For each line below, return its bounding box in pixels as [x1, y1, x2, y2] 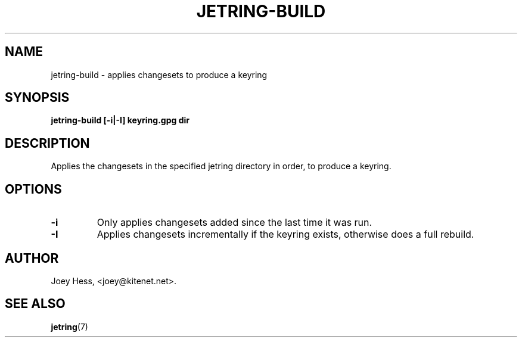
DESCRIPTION [5, 135, 90, 151]
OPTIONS [5, 181, 62, 197]
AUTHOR [5, 250, 59, 266]
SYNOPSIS [5, 90, 70, 105]
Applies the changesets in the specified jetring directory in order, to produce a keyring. [51, 161, 392, 172]
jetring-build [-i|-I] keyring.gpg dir [51, 115, 190, 126]
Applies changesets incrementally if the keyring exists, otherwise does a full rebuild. [97, 228, 474, 241]
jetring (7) [51, 321, 88, 332]
